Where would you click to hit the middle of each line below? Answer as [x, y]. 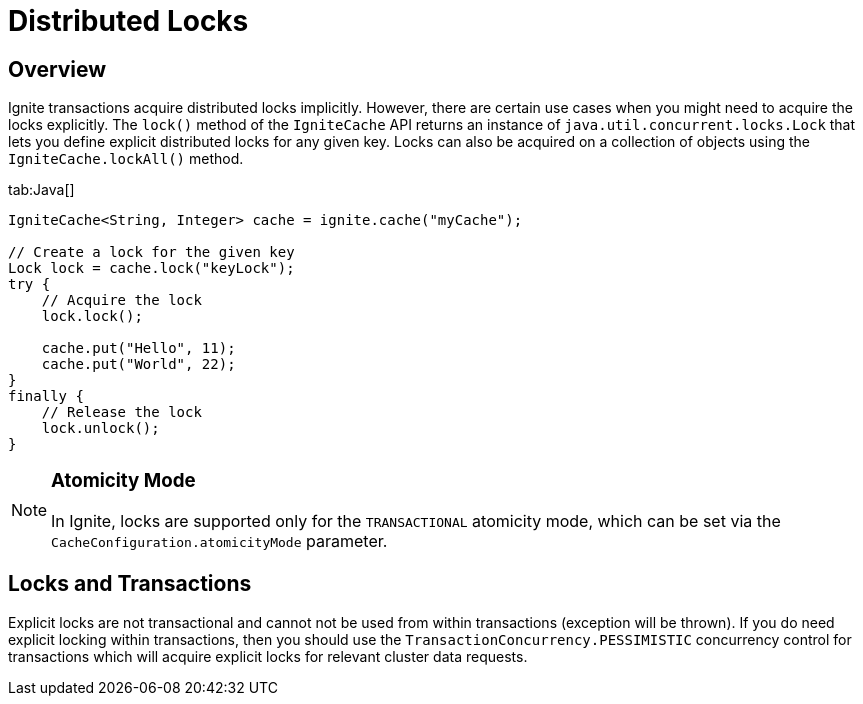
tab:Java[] [41, 190]
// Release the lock [121, 412]
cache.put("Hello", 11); [138, 348]
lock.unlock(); [100, 428]
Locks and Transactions [130, 584]
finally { [46, 396]
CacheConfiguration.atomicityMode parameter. [219, 540]
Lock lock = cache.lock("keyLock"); [151, 268]
